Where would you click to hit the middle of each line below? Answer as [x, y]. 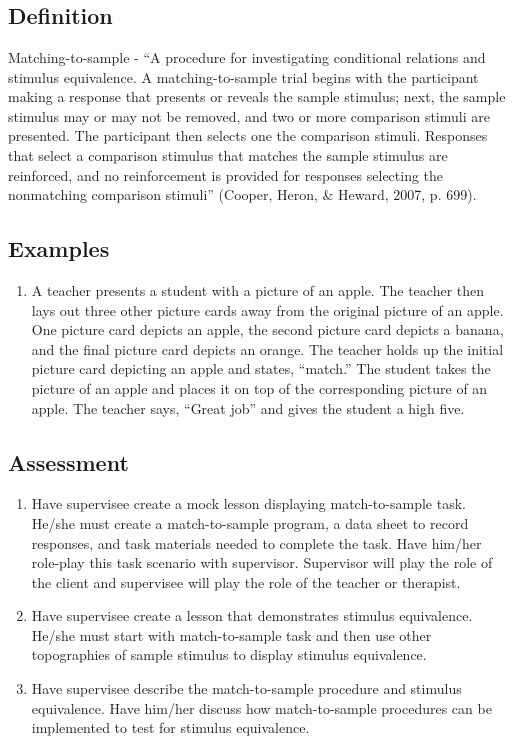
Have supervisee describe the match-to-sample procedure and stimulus [246, 688]
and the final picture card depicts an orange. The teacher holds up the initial [267, 348]
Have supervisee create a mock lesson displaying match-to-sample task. [248, 503]
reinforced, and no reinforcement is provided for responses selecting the [226, 174]
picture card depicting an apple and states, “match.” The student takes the [261, 368]
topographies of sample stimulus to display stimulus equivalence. [229, 654]
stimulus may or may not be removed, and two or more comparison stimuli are [249, 115]
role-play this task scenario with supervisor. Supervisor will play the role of [262, 562]
